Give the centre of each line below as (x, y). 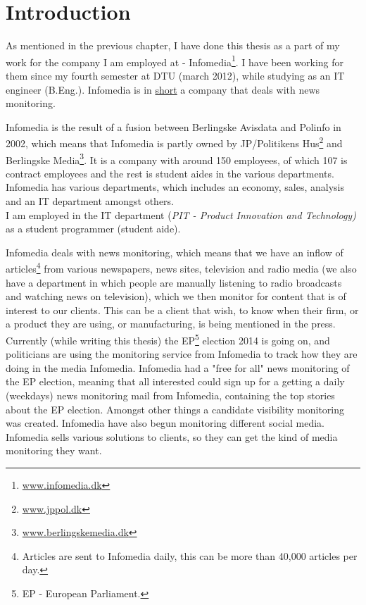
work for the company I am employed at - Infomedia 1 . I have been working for (175, 61)
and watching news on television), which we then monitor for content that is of (176, 296)
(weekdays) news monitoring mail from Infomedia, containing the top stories (170, 395)
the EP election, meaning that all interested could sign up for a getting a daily (175, 381)
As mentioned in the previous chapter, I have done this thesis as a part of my (173, 45)
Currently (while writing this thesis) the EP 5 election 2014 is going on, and (168, 339)
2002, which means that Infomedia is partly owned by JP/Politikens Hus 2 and (174, 142)
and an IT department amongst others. (90, 201)
